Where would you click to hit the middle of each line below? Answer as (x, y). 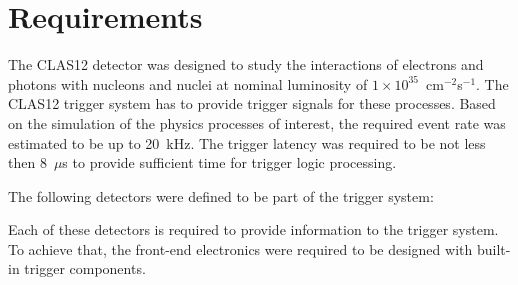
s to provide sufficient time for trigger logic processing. (229, 162)
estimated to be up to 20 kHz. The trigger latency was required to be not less (247, 142)
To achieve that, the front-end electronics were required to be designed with (240, 248)
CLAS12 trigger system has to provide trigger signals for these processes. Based (252, 103)
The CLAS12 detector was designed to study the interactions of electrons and (246, 64)
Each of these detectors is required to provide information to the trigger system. (253, 229)
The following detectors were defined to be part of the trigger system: (221, 195)
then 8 (27, 162)
